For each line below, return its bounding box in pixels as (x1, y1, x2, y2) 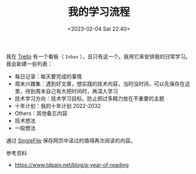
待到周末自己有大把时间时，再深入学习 (25, 87, 118, 94)
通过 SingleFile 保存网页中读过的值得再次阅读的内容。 (6, 137, 136, 144)
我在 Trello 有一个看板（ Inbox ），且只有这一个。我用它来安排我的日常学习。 (6, 52, 191, 60)
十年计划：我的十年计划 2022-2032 (14, 102, 101, 109)
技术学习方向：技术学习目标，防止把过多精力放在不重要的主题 (14, 95, 165, 102)
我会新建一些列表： (6, 60, 53, 67)
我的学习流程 (67, 5, 130, 19)
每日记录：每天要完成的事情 (14, 73, 82, 80)
